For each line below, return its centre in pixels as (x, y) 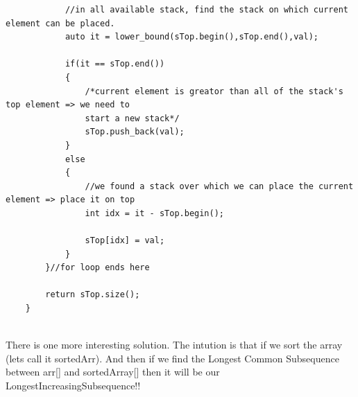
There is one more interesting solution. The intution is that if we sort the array (174, 345)
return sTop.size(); (93, 295)
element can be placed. (60, 23)
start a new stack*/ (132, 118)
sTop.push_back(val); (135, 132)
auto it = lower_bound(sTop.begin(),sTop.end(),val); (192, 37)
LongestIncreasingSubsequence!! (73, 386)
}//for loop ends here (97, 268)
